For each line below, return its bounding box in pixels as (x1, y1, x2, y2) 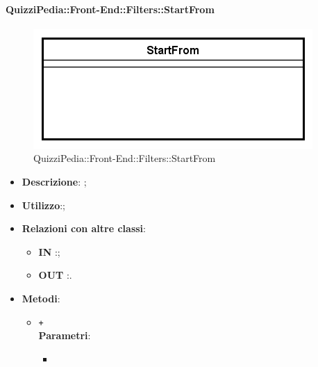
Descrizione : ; (22, 174, 87, 188)
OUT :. (38, 268, 72, 282)
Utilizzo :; (22, 197, 65, 212)
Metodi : (22, 291, 60, 305)
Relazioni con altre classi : (22, 221, 146, 236)
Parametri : (38, 328, 91, 343)
